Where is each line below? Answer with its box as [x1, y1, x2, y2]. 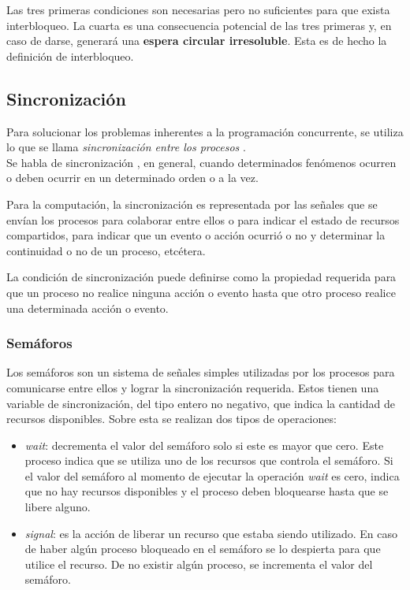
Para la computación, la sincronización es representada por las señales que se [6, 195, 378, 212]
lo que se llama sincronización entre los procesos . [6, 139, 246, 155]
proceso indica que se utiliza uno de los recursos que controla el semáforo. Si [24, 452, 393, 469]
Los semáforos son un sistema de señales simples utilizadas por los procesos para [6, 364, 395, 380]
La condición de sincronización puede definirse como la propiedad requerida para [6, 269, 397, 285]
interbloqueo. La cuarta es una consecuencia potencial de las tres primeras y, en [6, 17, 392, 33]
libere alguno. [24, 499, 91, 515]
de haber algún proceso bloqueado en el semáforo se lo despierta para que [24, 540, 381, 557]
